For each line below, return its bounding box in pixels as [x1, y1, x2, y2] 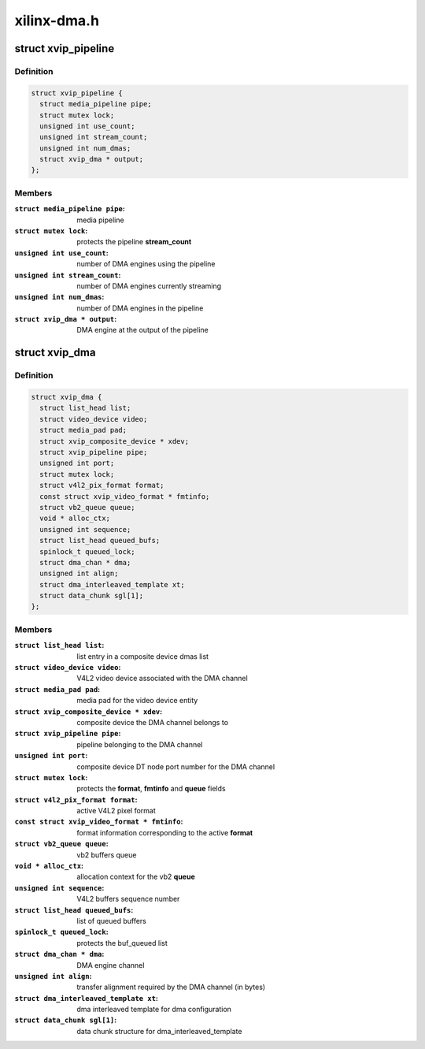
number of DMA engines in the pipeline [76, 303, 204, 313]
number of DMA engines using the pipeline [76, 259, 216, 269]
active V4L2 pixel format [76, 806, 157, 816]
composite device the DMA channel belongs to [76, 717, 228, 727]
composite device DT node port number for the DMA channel [76, 761, 275, 772]
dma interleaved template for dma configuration [76, 1005, 232, 1014]
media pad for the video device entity [76, 696, 198, 705]
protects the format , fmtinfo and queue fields [76, 784, 226, 794]
